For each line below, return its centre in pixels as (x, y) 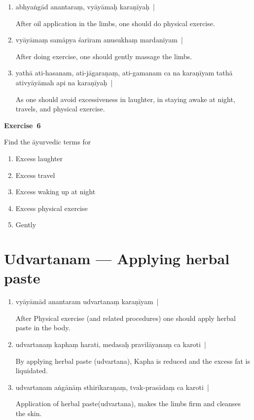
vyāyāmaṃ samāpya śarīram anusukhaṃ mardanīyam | (99, 40)
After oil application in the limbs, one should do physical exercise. (115, 23)
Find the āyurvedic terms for (48, 142)
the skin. (29, 413)
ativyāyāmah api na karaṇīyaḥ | (64, 82)
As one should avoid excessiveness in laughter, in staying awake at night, (125, 99)
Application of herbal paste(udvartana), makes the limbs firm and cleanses (128, 403)
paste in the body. (43, 328)
